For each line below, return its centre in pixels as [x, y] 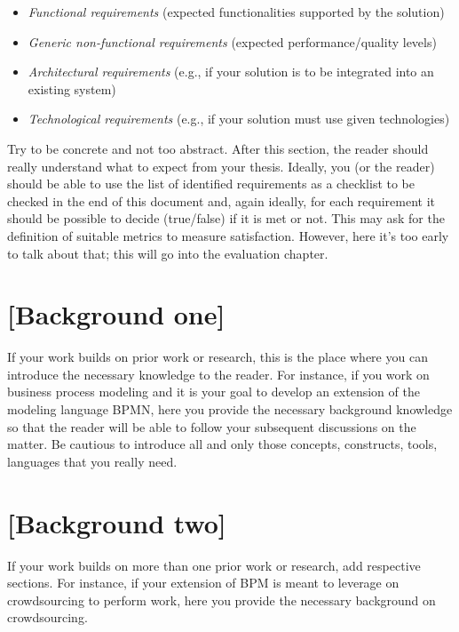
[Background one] [116, 314]
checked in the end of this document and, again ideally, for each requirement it [222, 200]
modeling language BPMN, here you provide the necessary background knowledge [230, 409]
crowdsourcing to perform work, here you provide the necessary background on [222, 600]
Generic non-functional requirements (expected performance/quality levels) [232, 41]
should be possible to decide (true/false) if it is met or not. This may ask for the [226, 218]
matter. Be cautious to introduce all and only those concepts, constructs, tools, [222, 444]
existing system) [72, 88]
